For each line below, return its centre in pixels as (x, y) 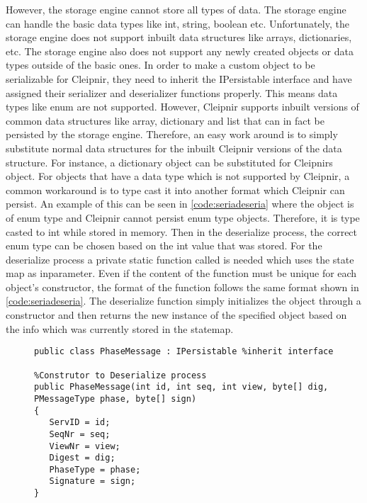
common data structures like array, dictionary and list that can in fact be (165, 120)
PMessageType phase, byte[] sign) (115, 399)
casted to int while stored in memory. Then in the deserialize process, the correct (182, 231)
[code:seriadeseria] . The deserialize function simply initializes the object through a (183, 301)
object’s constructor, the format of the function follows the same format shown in (182, 287)
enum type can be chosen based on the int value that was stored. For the (164, 245)
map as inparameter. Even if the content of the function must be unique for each (181, 273)
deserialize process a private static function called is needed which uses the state (180, 259)
